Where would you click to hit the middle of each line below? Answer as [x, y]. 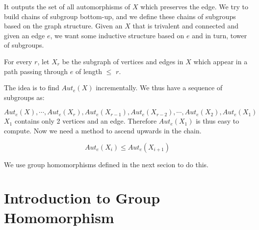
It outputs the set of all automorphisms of [67, 6]
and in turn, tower [220, 35]
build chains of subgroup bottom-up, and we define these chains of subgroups [120, 16]
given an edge [25, 35]
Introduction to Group [82, 198]
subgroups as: [24, 97]
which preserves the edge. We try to [194, 6]
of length [89, 71]
